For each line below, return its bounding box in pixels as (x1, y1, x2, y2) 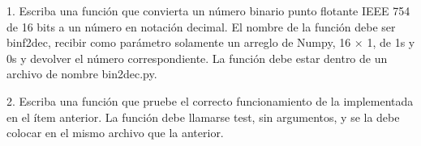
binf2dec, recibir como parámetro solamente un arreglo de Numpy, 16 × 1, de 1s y (6, 34, 415, 51)
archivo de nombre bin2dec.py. (6, 65, 157, 82)
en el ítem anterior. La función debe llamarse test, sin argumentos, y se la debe (6, 108, 400, 125)
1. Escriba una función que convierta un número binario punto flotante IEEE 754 (6, 2, 410, 19)
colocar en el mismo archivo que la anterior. (6, 124, 224, 141)
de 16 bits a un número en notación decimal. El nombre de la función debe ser (6, 18, 396, 35)
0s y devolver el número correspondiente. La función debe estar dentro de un (6, 49, 388, 66)
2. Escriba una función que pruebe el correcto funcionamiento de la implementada (6, 92, 414, 109)
